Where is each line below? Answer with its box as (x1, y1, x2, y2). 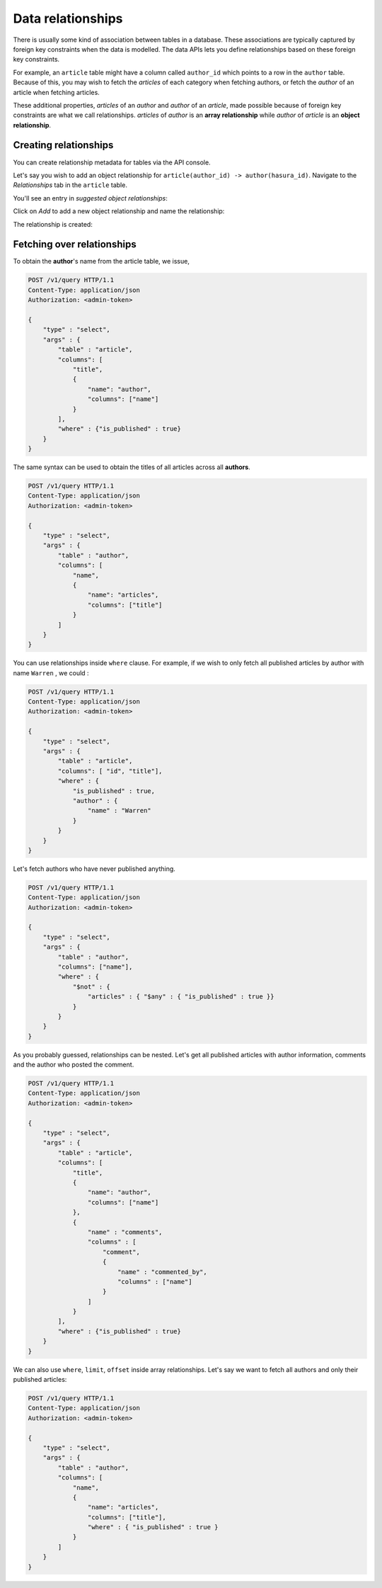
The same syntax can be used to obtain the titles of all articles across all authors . (13, 463, 250, 471)
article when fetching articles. (13, 88, 100, 96)
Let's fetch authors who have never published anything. (13, 865, 176, 873)
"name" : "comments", (87, 1228, 163, 1236)
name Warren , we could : (13, 668, 89, 677)
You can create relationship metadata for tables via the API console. (13, 158, 212, 167)
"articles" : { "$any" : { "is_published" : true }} (87, 993, 274, 1001)
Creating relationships (13, 139, 114, 152)
